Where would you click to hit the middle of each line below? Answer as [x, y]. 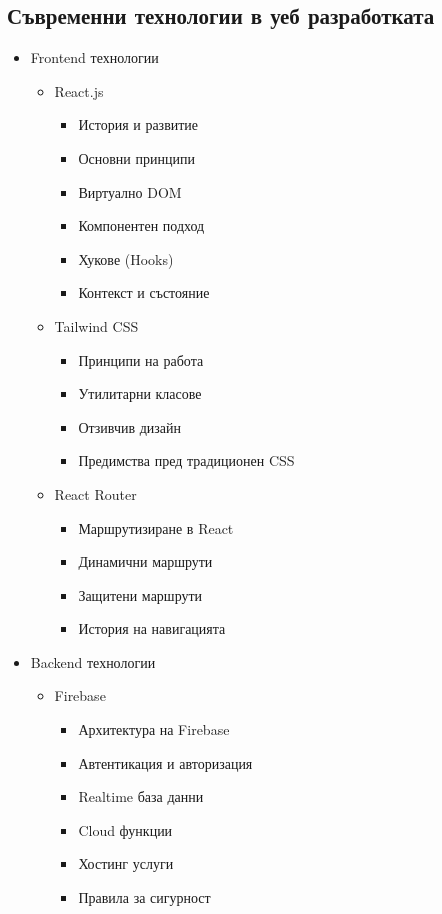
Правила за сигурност [144, 897]
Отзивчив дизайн [130, 426]
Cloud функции [125, 829]
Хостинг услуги [126, 863]
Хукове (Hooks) [126, 258]
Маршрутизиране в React [156, 527]
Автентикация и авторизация [165, 762]
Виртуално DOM [130, 191]
